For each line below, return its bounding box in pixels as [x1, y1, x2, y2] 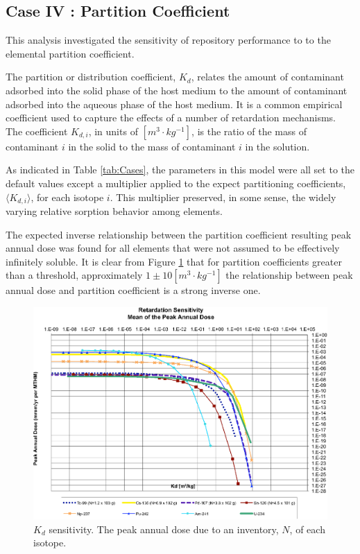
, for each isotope [31, 189, 104, 204]
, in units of [88, 123, 138, 138]
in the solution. [245, 139, 310, 153]
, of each [289, 521, 325, 536]
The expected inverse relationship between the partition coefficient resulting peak [6, 227, 352, 241]
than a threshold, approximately [6, 268, 143, 282]
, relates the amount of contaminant [191, 69, 344, 84]
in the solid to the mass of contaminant [68, 139, 236, 153]
